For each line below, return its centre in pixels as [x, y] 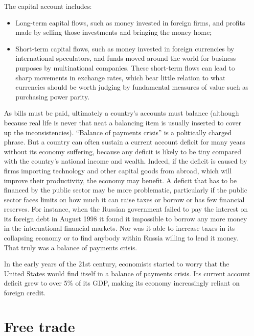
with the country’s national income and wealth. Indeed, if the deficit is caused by [126, 161]
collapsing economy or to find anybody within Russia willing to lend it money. [121, 238]
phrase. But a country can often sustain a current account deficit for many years [125, 142]
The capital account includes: [48, 6]
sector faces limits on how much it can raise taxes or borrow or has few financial [124, 199]
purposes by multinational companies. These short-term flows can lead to [125, 67]
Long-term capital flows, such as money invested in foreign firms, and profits [130, 22]
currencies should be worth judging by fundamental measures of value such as [132, 87]
